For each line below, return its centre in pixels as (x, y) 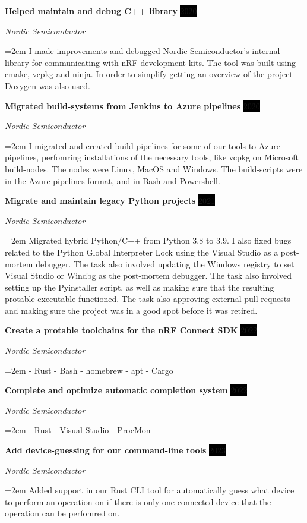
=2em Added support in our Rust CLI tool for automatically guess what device (150, 490)
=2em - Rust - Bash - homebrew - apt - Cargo (89, 370)
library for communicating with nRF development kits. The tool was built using (150, 62)
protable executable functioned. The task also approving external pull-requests (148, 299)
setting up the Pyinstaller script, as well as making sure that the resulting (140, 287)
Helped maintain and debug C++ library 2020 (101, 11)
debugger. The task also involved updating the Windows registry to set (165, 264)
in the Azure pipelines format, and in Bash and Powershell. (113, 180)
